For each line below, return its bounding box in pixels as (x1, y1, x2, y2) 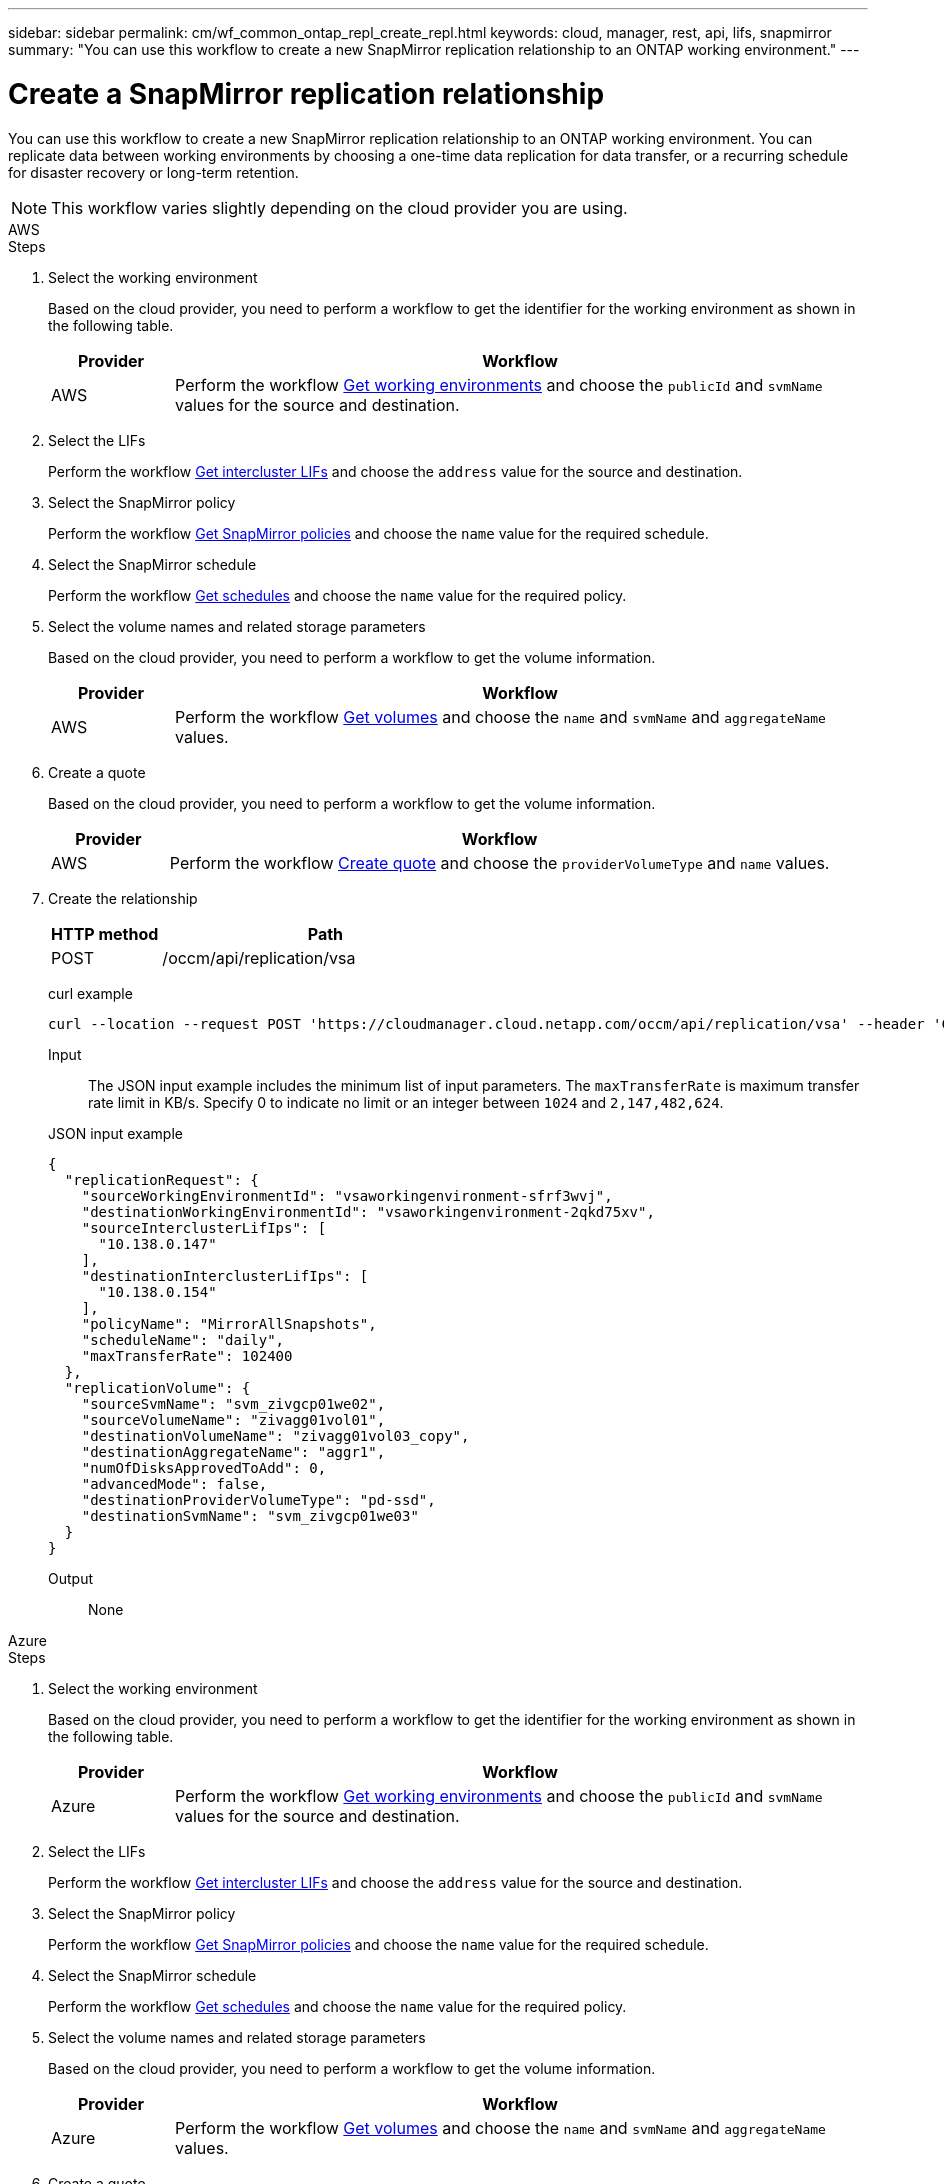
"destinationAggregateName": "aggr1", (81, 1443, 386, 1460)
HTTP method (51, 923, 159, 944)
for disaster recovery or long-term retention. (8, 163, 299, 181)
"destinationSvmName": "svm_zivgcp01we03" (81, 1507, 419, 1524)
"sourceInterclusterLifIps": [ (81, 1219, 327, 1236)
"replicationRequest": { (64, 1171, 259, 1188)
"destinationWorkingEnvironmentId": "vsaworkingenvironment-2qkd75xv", (81, 1203, 655, 1220)
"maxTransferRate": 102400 (81, 1347, 293, 1364)
